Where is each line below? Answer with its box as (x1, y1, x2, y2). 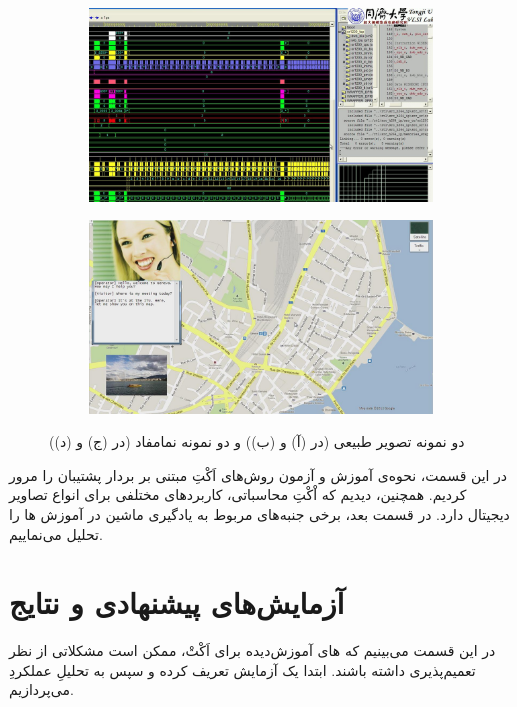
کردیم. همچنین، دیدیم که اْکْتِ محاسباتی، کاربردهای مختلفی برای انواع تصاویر (9, 484, 467, 505)
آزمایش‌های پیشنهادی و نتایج (9, 582, 345, 623)
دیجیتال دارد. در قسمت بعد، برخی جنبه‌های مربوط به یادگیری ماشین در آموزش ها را (9, 503, 510, 524)
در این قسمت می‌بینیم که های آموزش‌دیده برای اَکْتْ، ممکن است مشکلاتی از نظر (9, 640, 496, 661)
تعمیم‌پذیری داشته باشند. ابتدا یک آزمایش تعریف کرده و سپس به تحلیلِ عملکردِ (9, 659, 476, 680)
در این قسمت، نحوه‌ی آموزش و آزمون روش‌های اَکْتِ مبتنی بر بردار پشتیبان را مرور (9, 464, 508, 485)
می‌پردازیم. (9, 679, 74, 700)
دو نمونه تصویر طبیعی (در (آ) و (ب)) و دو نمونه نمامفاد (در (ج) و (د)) (49, 431, 465, 452)
